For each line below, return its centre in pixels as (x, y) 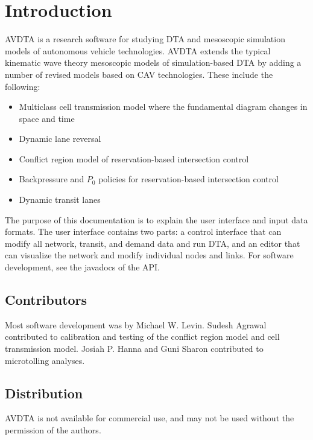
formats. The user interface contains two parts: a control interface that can (143, 231)
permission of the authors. (53, 430)
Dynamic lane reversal (60, 139)
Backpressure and (52, 179)
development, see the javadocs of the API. (82, 267)
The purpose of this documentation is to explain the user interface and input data (156, 219)
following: (23, 86)
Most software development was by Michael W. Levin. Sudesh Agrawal (136, 324)
